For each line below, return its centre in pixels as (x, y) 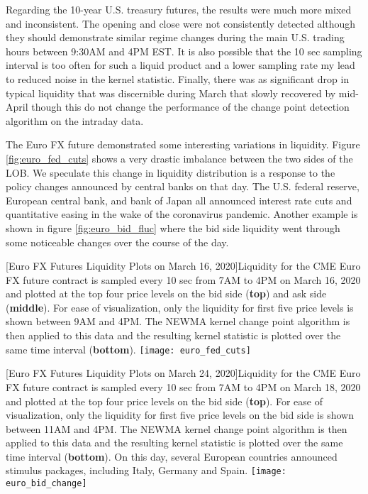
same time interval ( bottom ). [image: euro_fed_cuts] (128, 349)
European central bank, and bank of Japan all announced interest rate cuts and (179, 200)
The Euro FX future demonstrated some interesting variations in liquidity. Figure (183, 144)
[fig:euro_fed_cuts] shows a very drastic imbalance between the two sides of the (179, 158)
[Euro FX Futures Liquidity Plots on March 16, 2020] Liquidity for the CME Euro (183, 266)
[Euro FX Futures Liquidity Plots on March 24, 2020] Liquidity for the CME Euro (183, 373)
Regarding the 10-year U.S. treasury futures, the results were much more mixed (179, 9)
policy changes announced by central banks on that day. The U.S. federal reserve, (183, 186)
